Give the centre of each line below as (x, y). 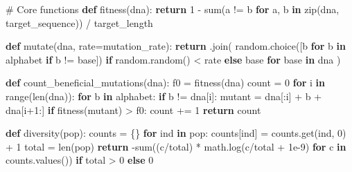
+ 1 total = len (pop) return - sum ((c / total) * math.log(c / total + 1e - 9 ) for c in (176, 146)
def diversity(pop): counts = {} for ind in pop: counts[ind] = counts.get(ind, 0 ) (176, 133)
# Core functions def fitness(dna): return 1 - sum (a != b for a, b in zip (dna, (173, 9)
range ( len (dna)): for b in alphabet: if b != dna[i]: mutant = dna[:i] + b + (164, 96)
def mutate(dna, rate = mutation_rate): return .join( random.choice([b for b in (176, 46)
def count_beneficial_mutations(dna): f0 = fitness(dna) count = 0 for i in (166, 83)
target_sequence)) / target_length (79, 22)
